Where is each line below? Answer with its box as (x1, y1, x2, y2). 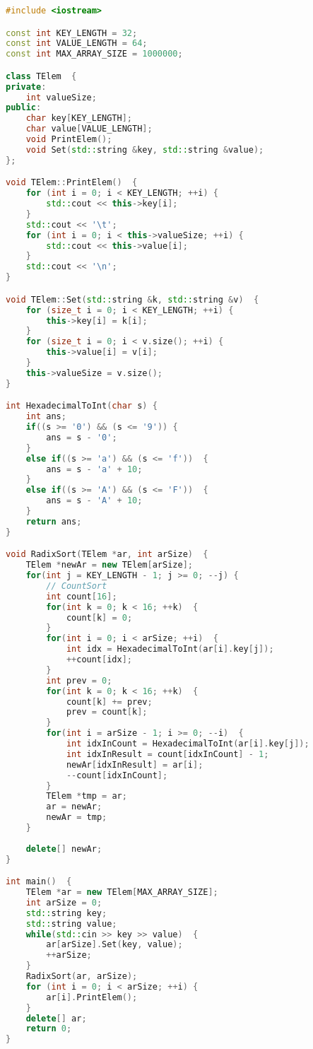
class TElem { (6, 71, 77, 81)
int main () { (6, 877, 72, 887)
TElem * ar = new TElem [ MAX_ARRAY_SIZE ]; (25, 887, 218, 898)
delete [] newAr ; (25, 843, 102, 854)
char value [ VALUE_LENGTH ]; (25, 124, 153, 134)
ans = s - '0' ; (46, 432, 117, 443)
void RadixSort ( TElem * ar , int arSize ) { (6, 549, 208, 560)
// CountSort (46, 580, 107, 591)
